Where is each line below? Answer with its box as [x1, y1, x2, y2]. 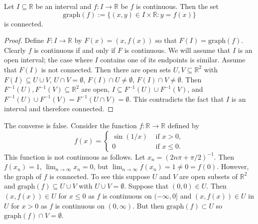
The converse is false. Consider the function [4, 120, 137, 130]
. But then [132, 200, 164, 211]
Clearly [4, 44, 26, 55]
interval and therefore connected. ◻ [4, 103, 114, 114]
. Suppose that [124, 181, 169, 191]
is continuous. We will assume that [124, 44, 231, 55]
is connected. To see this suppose [49, 171, 150, 181]
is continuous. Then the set [136, 1, 219, 11]
